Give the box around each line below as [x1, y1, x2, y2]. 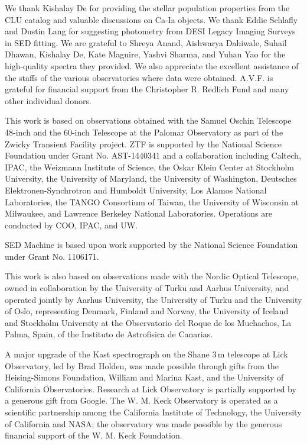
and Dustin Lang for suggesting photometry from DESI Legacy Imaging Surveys [5, 25, 296, 37]
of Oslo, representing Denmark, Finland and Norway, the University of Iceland [5, 305, 289, 317]
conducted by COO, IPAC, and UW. [5, 218, 138, 231]
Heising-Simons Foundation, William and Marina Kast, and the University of [5, 371, 284, 383]
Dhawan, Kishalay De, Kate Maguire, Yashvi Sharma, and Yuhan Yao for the [5, 48, 286, 60]
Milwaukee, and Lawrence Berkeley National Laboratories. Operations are [5, 207, 272, 220]
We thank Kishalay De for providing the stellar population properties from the [5, 2, 290, 14]
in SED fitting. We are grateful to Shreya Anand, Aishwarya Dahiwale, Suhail [5, 36, 287, 49]
